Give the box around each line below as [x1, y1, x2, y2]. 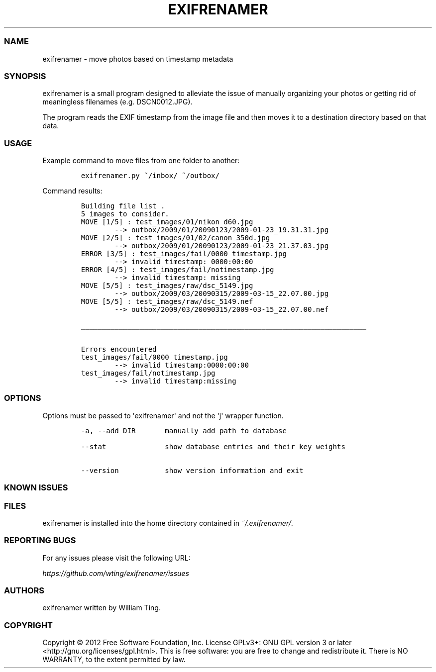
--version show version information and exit [81, 466, 304, 475]
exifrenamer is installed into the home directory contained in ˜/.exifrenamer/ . [42, 518, 293, 527]
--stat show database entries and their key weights [81, 442, 345, 451]
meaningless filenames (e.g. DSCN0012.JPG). [42, 97, 193, 106]
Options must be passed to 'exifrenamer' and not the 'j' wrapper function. [42, 411, 284, 420]
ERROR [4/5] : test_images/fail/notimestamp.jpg [81, 266, 274, 274]
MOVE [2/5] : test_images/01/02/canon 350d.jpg [81, 234, 270, 242]
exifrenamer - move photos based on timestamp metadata [42, 54, 233, 63]
